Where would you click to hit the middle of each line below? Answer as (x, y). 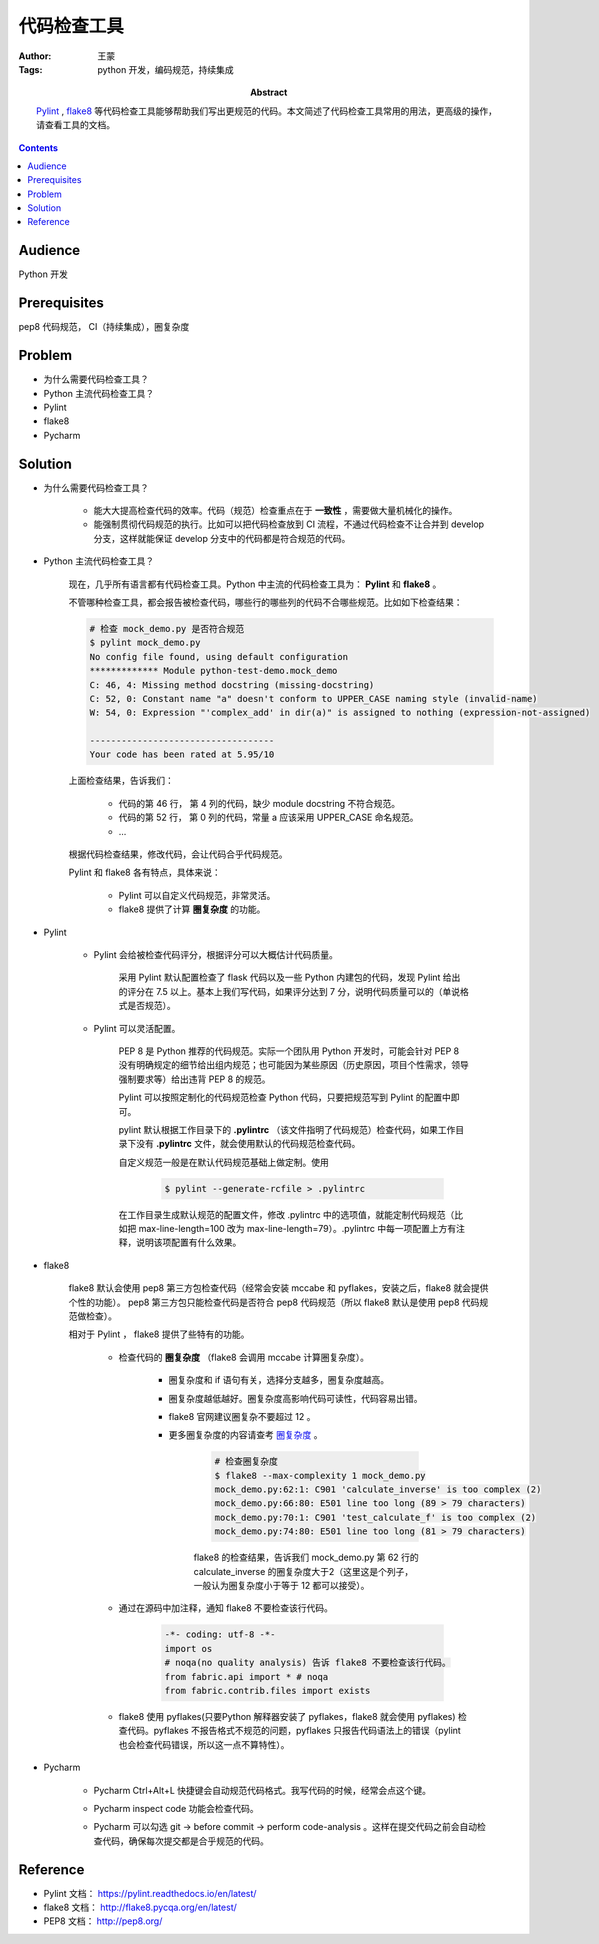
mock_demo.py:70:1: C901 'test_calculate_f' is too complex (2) (375, 1517)
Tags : (30, 69)
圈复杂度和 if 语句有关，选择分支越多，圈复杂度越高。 (279, 1380)
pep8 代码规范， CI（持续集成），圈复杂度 (104, 327)
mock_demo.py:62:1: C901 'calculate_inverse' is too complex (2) (378, 1489)
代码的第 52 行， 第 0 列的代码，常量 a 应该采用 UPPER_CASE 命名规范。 (268, 817)
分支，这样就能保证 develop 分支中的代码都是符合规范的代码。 (222, 538)
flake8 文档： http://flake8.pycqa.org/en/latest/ (140, 1907)
